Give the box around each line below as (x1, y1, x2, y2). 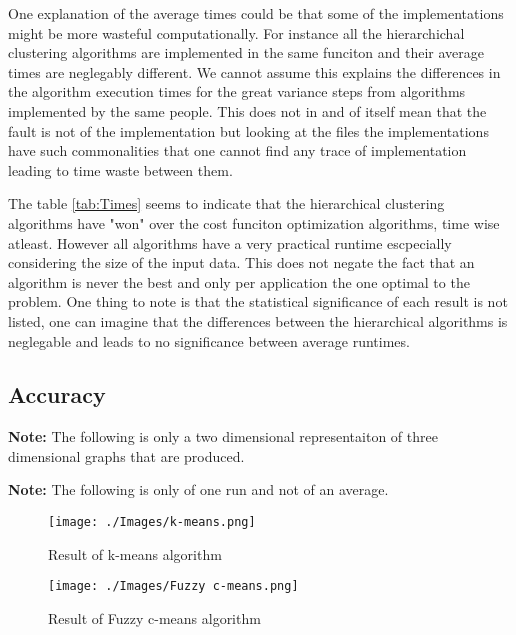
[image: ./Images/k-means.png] (48, 515, 256, 530)
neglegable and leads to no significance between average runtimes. (8, 330, 410, 351)
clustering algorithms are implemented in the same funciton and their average (8, 42, 485, 63)
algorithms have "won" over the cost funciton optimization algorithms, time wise (8, 212, 500, 233)
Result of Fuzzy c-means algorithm (48, 607, 261, 628)
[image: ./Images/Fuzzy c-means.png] (48, 579, 299, 594)
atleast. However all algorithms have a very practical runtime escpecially (8, 232, 452, 253)
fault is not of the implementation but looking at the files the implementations (8, 120, 489, 141)
